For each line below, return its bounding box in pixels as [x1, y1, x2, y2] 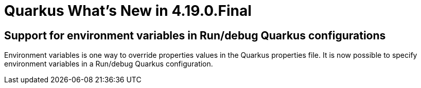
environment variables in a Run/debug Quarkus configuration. [4, 59, 213, 69]
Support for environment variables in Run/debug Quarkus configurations [4, 29, 386, 42]
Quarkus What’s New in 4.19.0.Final [4, 2, 252, 19]
